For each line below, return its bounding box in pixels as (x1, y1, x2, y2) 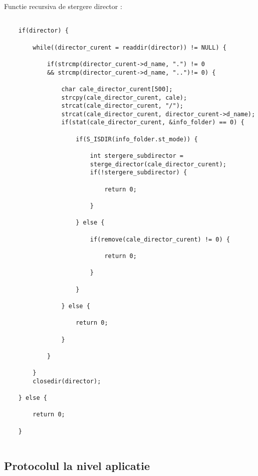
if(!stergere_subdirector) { (90, 169, 187, 176)
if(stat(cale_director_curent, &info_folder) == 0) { (61, 119, 244, 126)
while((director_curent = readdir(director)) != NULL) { (33, 44, 226, 51)
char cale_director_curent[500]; (61, 85, 173, 93)
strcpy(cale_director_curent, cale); (61, 94, 187, 101)
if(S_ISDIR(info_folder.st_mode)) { (76, 135, 198, 143)
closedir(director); (33, 377, 101, 385)
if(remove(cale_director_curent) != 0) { (90, 235, 230, 243)
